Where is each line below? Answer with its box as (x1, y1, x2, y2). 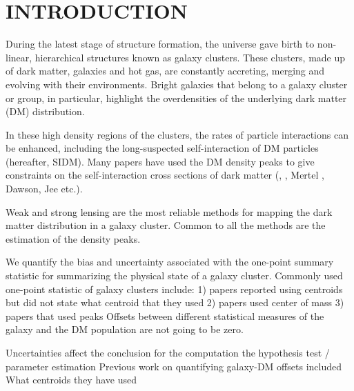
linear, (6, 50, 32, 64)
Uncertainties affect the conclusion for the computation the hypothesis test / (6, 345, 330, 359)
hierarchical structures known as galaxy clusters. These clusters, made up (35, 50, 346, 64)
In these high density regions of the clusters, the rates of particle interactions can (6, 127, 348, 141)
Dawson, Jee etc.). (6, 181, 83, 196)
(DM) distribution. (6, 104, 85, 119)
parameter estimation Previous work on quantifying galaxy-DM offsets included (6, 359, 342, 373)
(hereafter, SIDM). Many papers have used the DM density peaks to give (6, 154, 315, 168)
